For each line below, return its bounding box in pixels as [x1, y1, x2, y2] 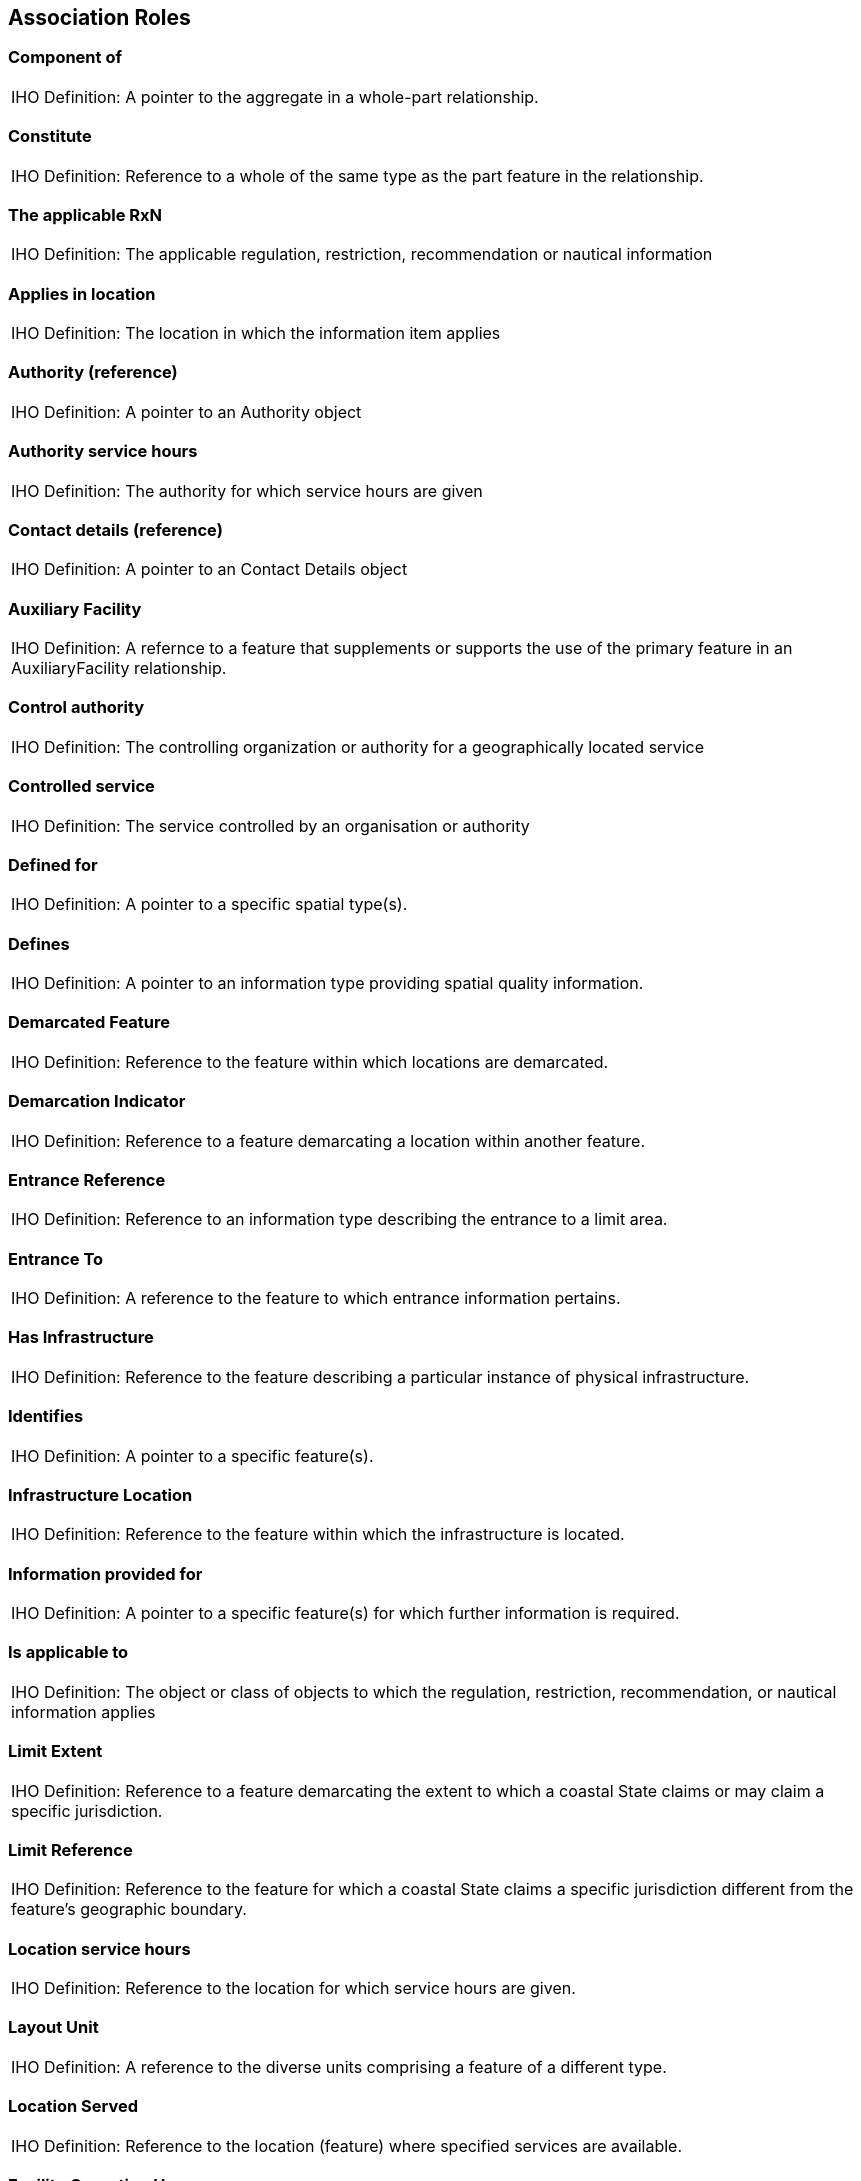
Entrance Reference [8, 1169, 166, 1190]
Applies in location [8, 283, 156, 304]
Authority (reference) [8, 362, 178, 383]
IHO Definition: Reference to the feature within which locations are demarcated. [11, 1051, 609, 1072]
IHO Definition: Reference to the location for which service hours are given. [11, 1978, 576, 1999]
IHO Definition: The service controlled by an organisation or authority [11, 815, 530, 836]
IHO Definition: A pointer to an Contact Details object [11, 559, 408, 580]
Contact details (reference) [8, 519, 223, 540]
